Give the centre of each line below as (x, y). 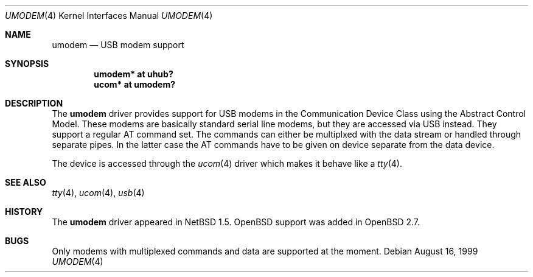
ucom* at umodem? (135, 84)
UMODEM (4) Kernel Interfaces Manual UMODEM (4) (109, 16)
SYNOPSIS (27, 64)
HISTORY (24, 212)
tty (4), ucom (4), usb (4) (98, 193)
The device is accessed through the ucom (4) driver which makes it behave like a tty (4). (227, 163)
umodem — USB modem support (118, 45)
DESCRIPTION (34, 103)
